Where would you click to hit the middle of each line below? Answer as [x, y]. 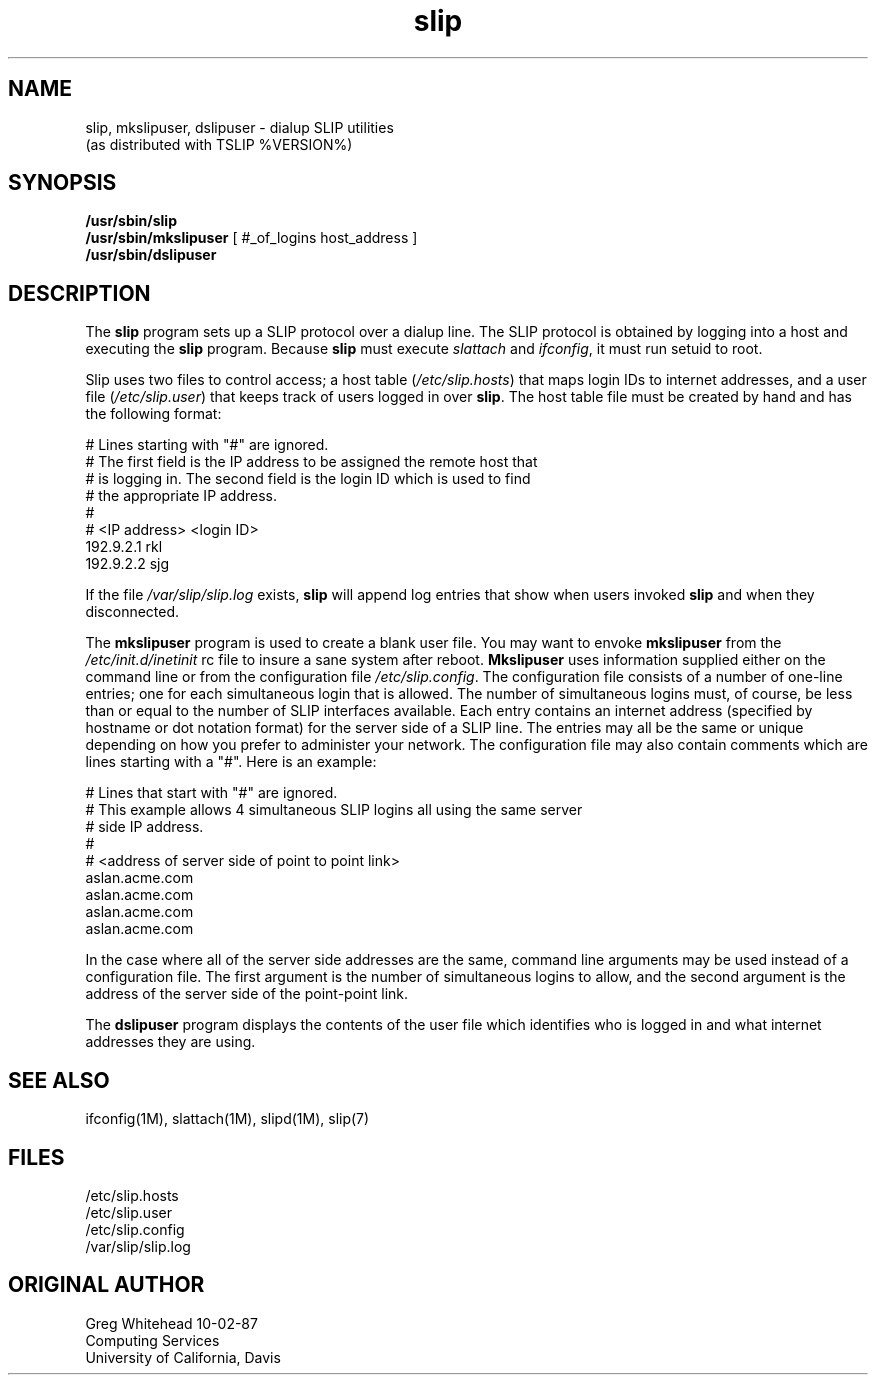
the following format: [153, 414]
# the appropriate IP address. [181, 496]
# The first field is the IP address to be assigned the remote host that [311, 462]
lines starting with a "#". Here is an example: [231, 762]
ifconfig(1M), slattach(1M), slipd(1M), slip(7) [227, 1119]
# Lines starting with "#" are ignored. [207, 445]
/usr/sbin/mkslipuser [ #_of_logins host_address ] [251, 238]
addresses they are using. [170, 1042]
